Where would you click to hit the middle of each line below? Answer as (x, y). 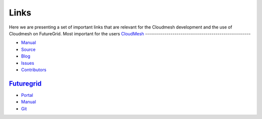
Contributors (34, 70)
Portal (27, 95)
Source (28, 49)
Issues (28, 63)
